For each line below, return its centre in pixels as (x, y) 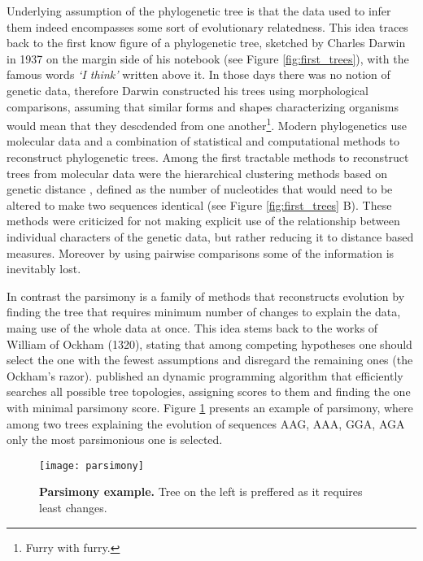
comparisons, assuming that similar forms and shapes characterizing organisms (203, 106)
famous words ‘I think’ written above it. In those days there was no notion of (198, 74)
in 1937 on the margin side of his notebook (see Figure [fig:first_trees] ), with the (208, 58)
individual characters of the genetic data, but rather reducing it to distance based (210, 236)
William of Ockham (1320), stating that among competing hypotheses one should (209, 344)
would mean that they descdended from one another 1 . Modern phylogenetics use (207, 124)
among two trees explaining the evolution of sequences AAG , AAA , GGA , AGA (206, 423)
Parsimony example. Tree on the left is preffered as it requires (201, 491)
